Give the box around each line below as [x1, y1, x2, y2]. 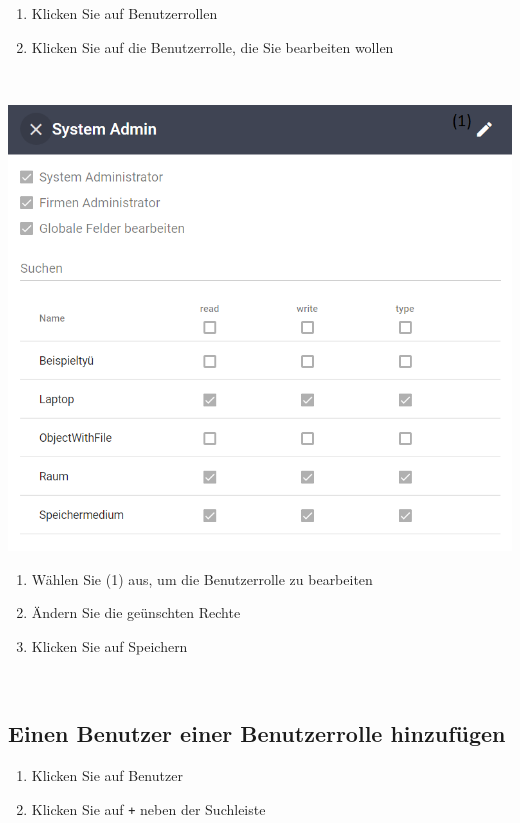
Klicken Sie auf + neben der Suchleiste [31, 798, 266, 819]
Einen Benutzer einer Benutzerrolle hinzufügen [8, 718, 506, 749]
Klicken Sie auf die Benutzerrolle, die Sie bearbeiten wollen [31, 36, 394, 57]
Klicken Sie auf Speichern [31, 635, 188, 656]
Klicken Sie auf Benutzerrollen [31, 3, 218, 23]
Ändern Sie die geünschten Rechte [31, 602, 241, 623]
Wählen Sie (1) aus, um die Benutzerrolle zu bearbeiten [31, 568, 373, 589]
